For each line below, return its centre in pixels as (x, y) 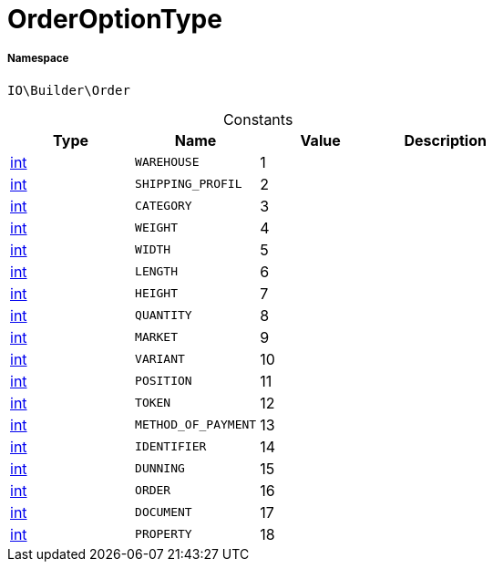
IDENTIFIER (171, 447)
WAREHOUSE (167, 162)
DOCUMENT (164, 512)
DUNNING (160, 469)
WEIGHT (157, 228)
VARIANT (160, 359)
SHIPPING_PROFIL (189, 184)
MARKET (157, 337)
